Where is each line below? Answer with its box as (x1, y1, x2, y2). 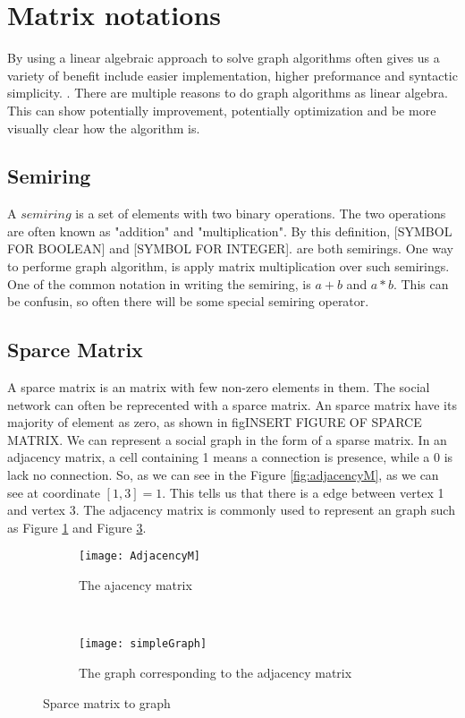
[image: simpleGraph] (79, 637, 207, 651)
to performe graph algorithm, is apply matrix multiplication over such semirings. (7, 257, 450, 276)
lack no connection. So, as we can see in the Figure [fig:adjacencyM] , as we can (7, 466, 439, 484)
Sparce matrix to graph (43, 693, 171, 712)
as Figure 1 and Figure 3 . (7, 517, 147, 536)
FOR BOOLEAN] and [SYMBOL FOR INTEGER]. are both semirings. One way (7, 239, 453, 258)
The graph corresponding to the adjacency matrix (79, 662, 352, 681)
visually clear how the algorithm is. (7, 118, 200, 137)
